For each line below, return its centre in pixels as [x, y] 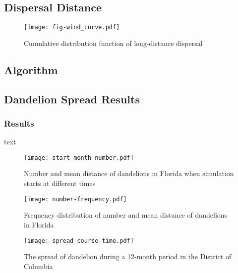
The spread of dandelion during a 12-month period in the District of [128, 256]
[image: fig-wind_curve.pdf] [72, 27]
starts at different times [60, 183]
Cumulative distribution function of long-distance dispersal [113, 43]
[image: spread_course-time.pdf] [79, 241]
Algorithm [31, 69]
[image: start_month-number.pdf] [79, 158]
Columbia [38, 266]
